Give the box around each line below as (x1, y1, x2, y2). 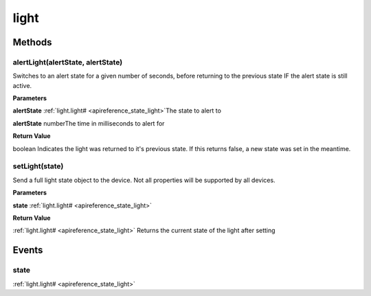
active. (12, 81, 32, 89)
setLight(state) (12, 161, 64, 171)
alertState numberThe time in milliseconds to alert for (12, 119, 165, 127)
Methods (12, 36, 52, 48)
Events (12, 244, 43, 256)
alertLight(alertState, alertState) (12, 57, 123, 67)
